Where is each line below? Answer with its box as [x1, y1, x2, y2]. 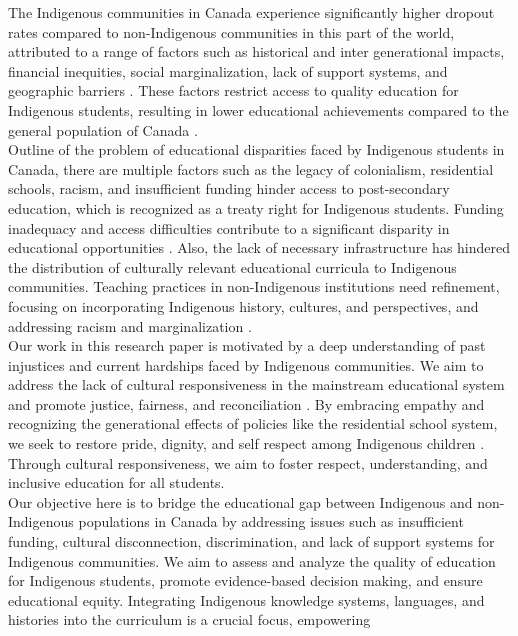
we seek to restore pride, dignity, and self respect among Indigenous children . [8, 433, 485, 454]
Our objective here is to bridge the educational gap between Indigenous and [8, 491, 473, 512]
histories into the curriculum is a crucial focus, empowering [8, 609, 371, 630]
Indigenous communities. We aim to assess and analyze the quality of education [8, 550, 496, 571]
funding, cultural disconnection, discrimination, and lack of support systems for [8, 531, 495, 552]
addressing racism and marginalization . [8, 315, 252, 336]
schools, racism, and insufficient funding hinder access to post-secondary [8, 178, 450, 199]
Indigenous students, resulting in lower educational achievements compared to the [8, 99, 509, 120]
